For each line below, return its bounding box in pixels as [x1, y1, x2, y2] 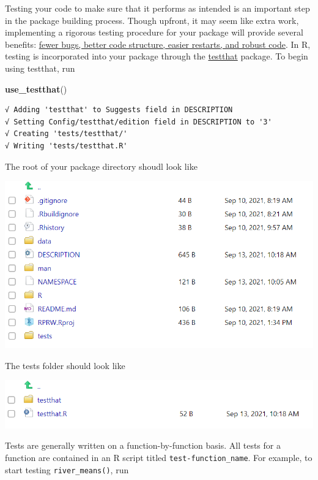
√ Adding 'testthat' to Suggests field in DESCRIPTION [5, 105, 233, 115]
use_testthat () [5, 82, 67, 95]
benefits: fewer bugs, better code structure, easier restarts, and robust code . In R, [5, 37, 311, 50]
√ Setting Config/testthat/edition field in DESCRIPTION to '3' [5, 117, 272, 126]
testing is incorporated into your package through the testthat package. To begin [5, 50, 308, 63]
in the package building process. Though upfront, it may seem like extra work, [5, 13, 299, 26]
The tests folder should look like [5, 359, 125, 371]
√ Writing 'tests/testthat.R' [5, 141, 128, 150]
